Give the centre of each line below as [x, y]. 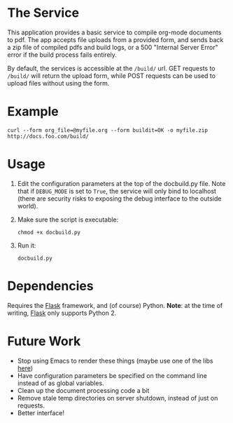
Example [33, 112]
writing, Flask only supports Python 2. [62, 313]
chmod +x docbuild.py [49, 232]
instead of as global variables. [61, 383]
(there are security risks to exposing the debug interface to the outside [119, 199]
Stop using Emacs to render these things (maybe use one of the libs [115, 361]
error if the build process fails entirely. [62, 55]
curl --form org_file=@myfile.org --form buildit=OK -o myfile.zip [108, 130]
